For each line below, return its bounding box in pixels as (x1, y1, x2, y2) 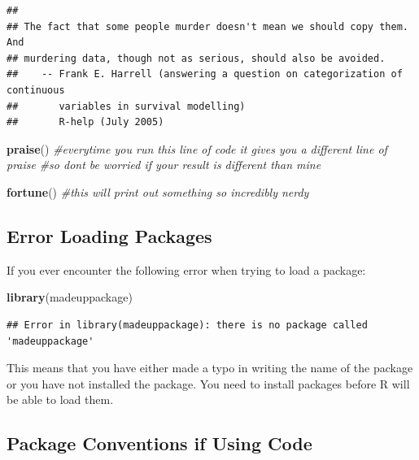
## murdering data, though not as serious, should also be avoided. (7, 52, 386, 64)
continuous (7, 84, 65, 96)
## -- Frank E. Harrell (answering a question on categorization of (7, 68, 403, 80)
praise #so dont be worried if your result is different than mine (7, 156, 321, 173)
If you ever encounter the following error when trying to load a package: (7, 261, 366, 278)
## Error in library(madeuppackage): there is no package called (7, 319, 368, 331)
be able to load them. (7, 391, 114, 408)
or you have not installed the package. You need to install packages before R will (7, 375, 410, 392)
